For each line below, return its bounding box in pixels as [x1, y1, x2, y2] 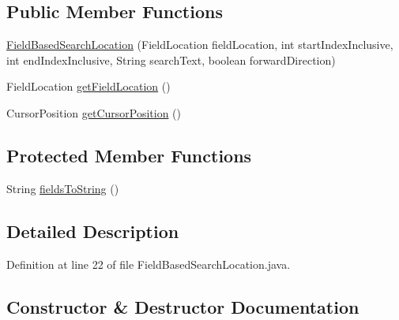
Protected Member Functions [6, 143, 252, 167]
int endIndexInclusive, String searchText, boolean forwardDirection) [6, 51, 336, 68]
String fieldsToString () [6, 180, 119, 196]
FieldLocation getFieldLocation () [6, 78, 171, 95]
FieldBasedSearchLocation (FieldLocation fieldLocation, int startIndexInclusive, [6, 36, 393, 53]
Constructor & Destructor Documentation [6, 294, 359, 318]
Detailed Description [6, 218, 179, 243]
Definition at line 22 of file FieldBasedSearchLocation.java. [6, 255, 291, 272]
